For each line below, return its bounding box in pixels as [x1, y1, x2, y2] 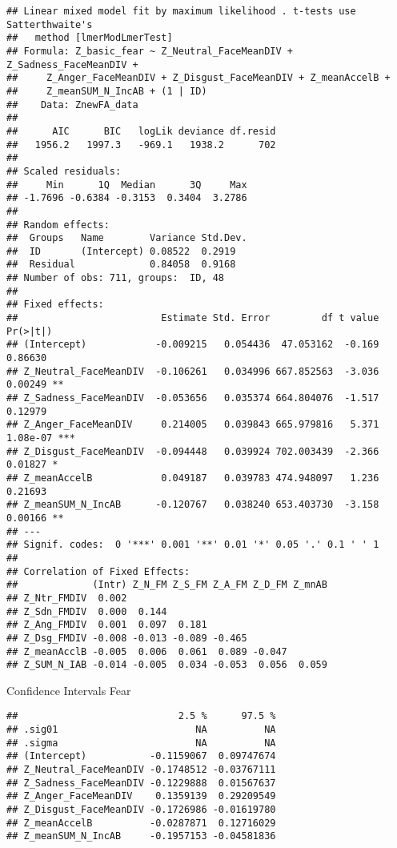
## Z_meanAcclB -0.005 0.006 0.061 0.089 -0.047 [6, 645, 287, 657]
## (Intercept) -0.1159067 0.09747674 [6, 750, 276, 762]
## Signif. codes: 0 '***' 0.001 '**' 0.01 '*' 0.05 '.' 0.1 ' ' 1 [6, 539, 379, 551]
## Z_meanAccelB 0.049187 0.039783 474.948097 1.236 [6, 472, 379, 484]
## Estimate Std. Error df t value [6, 312, 379, 324]
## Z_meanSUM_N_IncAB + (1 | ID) [6, 85, 207, 97]
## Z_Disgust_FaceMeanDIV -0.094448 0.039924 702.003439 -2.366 [6, 445, 379, 457]
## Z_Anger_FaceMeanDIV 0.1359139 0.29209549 [6, 790, 276, 802]
